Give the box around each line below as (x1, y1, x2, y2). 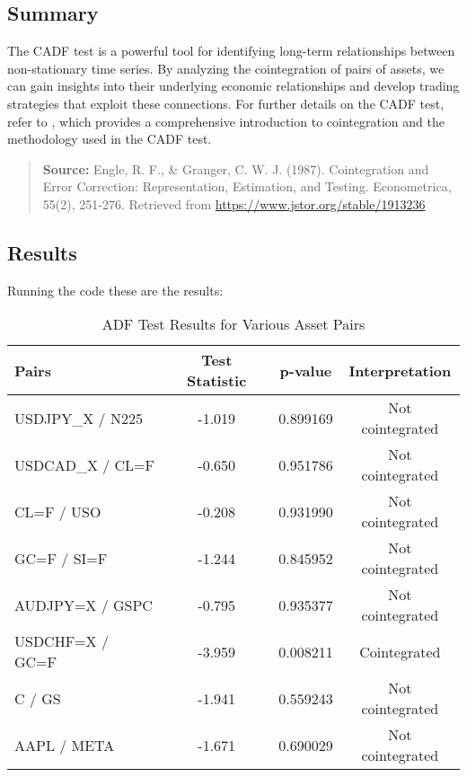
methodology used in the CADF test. (7, 129, 212, 148)
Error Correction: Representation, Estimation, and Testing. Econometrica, (42, 177, 452, 196)
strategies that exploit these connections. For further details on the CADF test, (7, 93, 445, 112)
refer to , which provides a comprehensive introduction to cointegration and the (7, 111, 445, 130)
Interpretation (348, 359, 452, 381)
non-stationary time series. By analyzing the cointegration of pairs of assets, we (7, 58, 445, 77)
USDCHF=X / (14, 631, 109, 652)
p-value (279, 359, 332, 381)
